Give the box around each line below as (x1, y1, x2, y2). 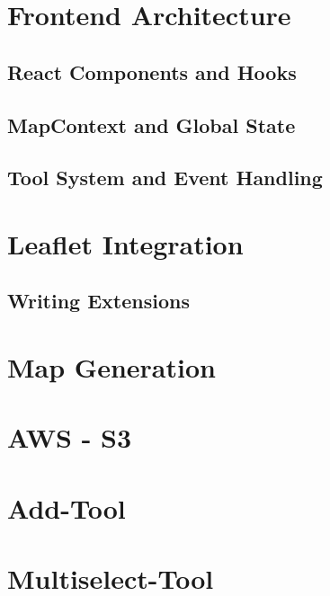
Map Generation (7, 349, 216, 386)
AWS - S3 (7, 419, 132, 456)
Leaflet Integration (7, 225, 244, 262)
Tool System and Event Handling (7, 164, 323, 191)
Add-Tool (7, 489, 126, 526)
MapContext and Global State (7, 111, 296, 138)
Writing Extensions (7, 287, 190, 315)
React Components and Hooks (7, 58, 297, 85)
